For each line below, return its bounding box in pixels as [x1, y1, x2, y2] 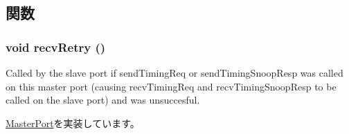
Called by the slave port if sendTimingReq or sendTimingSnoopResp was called [6, 66, 343, 79]
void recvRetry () [6, 38, 106, 55]
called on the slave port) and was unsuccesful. [6, 93, 200, 107]
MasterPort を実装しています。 [6, 115, 140, 130]
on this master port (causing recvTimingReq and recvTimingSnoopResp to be [6, 79, 337, 93]
